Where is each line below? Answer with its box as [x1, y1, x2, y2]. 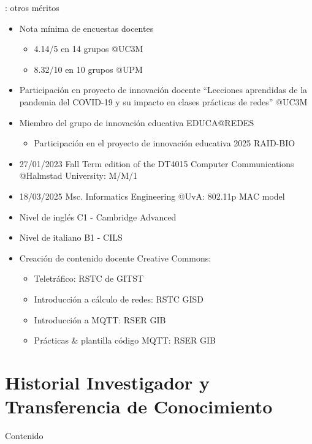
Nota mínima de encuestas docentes [19, 21, 154, 34]
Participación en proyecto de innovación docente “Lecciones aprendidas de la [19, 83, 308, 96]
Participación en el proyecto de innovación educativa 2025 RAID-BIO [34, 137, 295, 149]
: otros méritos [5, 1, 59, 13]
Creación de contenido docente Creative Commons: [19, 251, 211, 264]
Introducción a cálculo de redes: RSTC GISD [34, 292, 204, 305]
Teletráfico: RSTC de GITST [34, 272, 144, 285]
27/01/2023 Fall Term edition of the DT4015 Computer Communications [19, 157, 294, 170]
